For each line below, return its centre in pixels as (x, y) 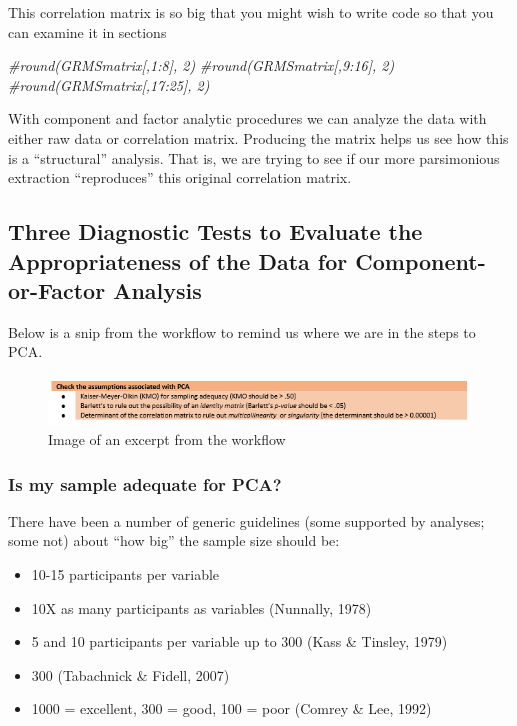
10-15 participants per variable (125, 573)
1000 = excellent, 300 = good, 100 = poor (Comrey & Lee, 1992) (231, 708)
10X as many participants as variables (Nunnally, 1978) (201, 607)
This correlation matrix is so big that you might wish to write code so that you (251, 12)
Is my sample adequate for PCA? (145, 483)
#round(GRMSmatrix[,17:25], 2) (109, 84)
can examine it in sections (87, 31)
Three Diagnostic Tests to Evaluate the (215, 231)
